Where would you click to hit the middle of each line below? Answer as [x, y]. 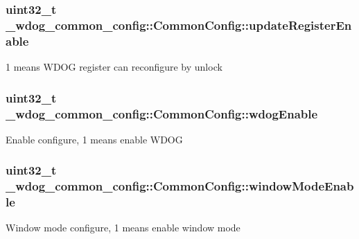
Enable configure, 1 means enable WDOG [94, 139]
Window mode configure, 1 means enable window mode [123, 228]
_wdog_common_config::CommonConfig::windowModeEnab [180, 186]
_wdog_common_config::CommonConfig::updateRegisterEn [179, 25]
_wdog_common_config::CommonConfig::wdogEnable [162, 113]
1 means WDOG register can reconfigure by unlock [114, 67]
